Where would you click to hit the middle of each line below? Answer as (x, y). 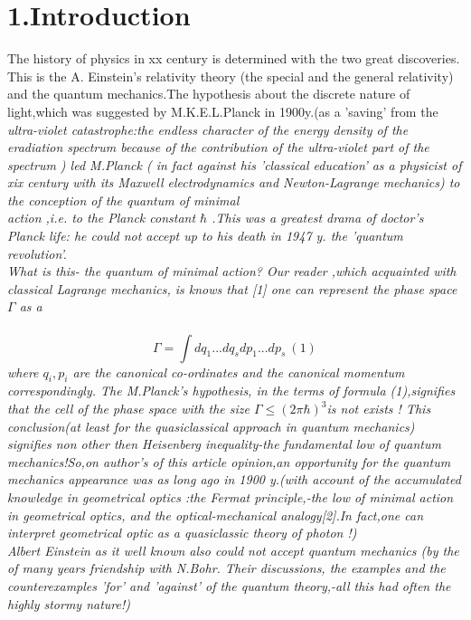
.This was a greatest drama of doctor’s (318, 218)
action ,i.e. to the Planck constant (102, 218)
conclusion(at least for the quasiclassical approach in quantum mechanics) (211, 426)
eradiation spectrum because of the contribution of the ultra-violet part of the (218, 147)
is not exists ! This (379, 409)
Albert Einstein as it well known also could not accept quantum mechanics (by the (233, 550)
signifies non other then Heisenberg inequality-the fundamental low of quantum (224, 444)
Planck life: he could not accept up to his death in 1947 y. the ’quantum (205, 236)
